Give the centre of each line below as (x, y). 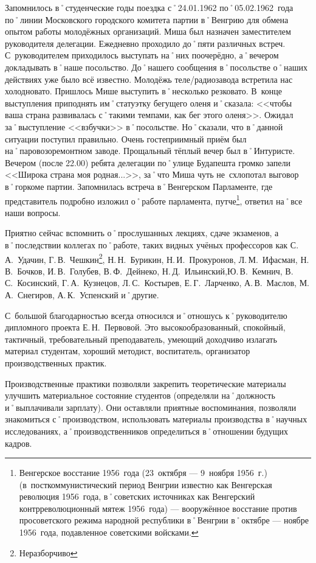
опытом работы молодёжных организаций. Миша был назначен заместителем (148, 31)
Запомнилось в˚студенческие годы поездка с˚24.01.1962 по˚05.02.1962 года (149, 7)
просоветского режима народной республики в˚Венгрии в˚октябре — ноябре (164, 520)
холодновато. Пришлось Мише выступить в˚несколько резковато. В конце (143, 91)
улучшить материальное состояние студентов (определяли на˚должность (140, 395)
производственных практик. (56, 362)
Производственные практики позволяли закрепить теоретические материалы (146, 383)
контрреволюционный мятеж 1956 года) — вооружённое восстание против (158, 508)
